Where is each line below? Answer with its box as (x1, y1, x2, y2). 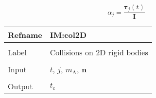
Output (8, 81, 33, 92)
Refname (8, 29, 42, 41)
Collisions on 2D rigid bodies (50, 47, 148, 58)
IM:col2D (50, 29, 87, 41)
